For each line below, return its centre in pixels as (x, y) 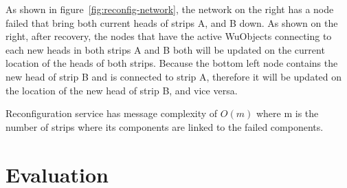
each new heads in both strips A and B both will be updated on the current (165, 49)
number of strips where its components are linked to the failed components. (165, 126)
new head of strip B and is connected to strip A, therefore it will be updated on (174, 76)
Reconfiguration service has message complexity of (112, 113)
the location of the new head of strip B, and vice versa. (122, 90)
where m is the (287, 113)
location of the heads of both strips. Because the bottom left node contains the (172, 63)
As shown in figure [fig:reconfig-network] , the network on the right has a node (170, 9)
